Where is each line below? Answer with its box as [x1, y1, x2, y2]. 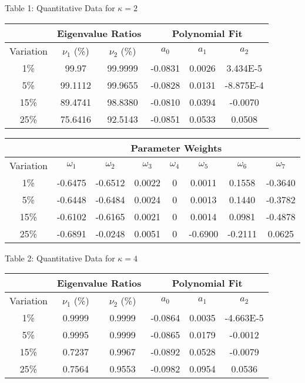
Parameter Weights [130, 140, 222, 154]
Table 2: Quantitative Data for [5, 251, 115, 264]
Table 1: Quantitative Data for [5, 2, 115, 14]
